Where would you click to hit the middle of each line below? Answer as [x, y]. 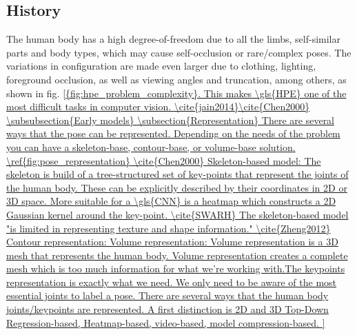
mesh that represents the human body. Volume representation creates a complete [177, 255]
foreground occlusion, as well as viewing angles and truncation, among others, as [176, 79]
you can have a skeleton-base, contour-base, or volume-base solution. [151, 146]
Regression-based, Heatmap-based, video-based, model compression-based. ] [166, 322]
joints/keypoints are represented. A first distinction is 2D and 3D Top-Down [167, 309]
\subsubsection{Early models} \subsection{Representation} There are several [171, 120]
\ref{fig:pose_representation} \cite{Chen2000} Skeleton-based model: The [164, 160]
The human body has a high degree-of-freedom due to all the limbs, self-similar [173, 39]
